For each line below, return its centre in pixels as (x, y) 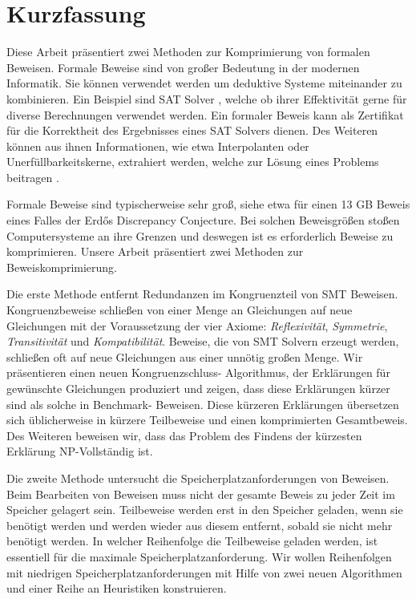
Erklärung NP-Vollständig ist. (80, 451)
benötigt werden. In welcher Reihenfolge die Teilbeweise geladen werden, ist (192, 541)
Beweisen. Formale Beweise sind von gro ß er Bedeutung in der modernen (183, 67)
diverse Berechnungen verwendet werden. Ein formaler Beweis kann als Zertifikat (205, 114)
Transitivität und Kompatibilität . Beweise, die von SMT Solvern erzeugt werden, (203, 341)
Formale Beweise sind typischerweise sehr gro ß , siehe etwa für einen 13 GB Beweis (208, 204)
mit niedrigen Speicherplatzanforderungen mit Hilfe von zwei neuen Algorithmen (204, 572)
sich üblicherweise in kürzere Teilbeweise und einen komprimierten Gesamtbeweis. (207, 420)
